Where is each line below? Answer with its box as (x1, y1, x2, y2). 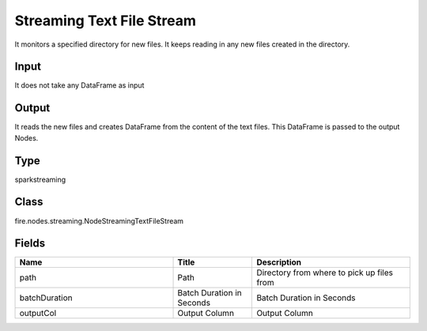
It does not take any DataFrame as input (14, 81, 145, 90)
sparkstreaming (14, 175, 66, 184)
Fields (14, 237, 46, 250)
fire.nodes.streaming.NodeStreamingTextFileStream (14, 216, 184, 225)
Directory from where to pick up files (256, 267, 393, 278)
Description (256, 257, 302, 268)
